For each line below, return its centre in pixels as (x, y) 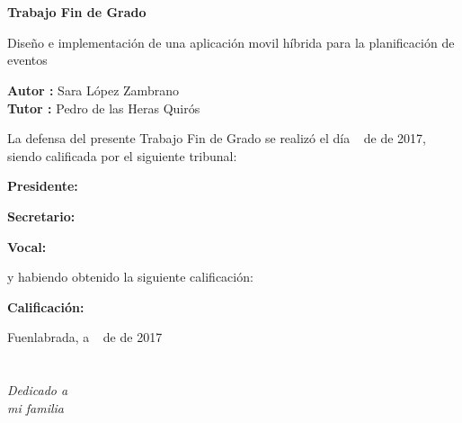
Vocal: (27, 246)
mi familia (36, 407)
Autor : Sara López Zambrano (93, 90)
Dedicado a (38, 390)
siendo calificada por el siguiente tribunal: (122, 155)
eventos (27, 60)
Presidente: (43, 186)
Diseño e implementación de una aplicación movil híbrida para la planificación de (231, 42)
